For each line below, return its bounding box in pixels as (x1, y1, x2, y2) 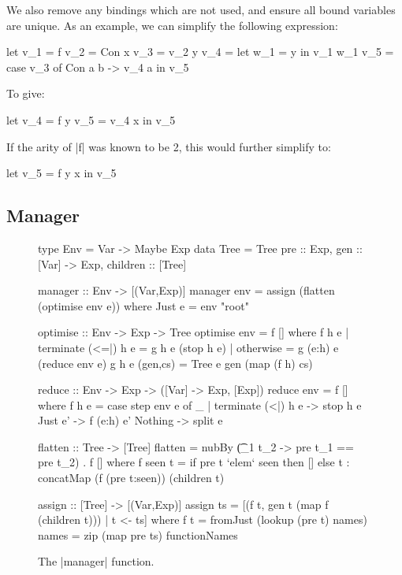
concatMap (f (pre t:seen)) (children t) (38, 469, 225, 486)
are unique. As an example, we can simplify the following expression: (6, 17, 338, 33)
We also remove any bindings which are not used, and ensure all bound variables (6, 2, 396, 17)
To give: (6, 85, 45, 102)
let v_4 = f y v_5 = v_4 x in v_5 (6, 111, 176, 128)
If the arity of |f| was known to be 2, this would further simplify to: (6, 138, 331, 154)
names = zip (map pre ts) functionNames (38, 526, 238, 543)
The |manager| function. (38, 553, 154, 569)
